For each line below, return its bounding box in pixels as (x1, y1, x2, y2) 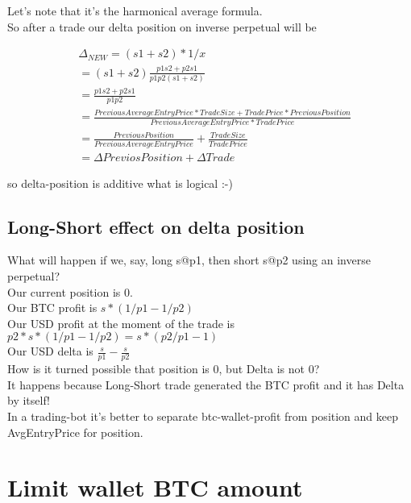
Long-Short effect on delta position (7, 214, 305, 239)
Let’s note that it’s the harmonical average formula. (7, 2, 263, 19)
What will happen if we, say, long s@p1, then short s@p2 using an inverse (7, 251, 371, 268)
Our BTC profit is (7, 299, 98, 316)
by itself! (7, 392, 50, 409)
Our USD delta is (7, 343, 93, 360)
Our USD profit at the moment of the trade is (7, 314, 235, 331)
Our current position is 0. (7, 283, 133, 300)
